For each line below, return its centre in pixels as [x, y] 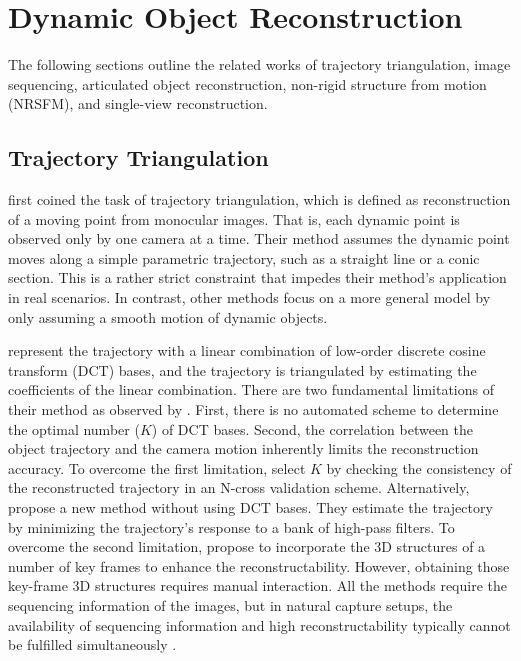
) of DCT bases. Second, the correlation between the [312, 428]
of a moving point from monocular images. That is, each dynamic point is [234, 218]
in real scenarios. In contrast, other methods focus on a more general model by [249, 297]
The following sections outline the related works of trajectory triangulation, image [259, 64]
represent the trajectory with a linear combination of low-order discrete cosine [247, 350]
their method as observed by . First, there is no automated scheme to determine [253, 409]
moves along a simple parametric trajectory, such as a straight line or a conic [244, 257]
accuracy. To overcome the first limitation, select [157, 467]
